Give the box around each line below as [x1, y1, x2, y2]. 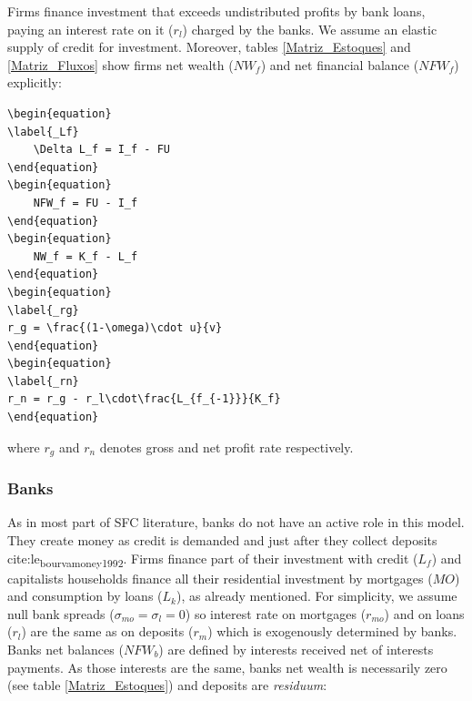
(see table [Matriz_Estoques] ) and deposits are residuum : [7, 676, 327, 695]
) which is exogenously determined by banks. [207, 622, 457, 641]
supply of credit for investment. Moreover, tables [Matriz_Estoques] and [7, 37, 411, 56]
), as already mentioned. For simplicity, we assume [176, 586, 457, 605]
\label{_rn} [7, 374, 79, 388]
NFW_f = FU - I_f [33, 196, 138, 209]
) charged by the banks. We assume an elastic [182, 19, 437, 38]
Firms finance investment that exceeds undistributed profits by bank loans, [7, 2, 426, 20]
